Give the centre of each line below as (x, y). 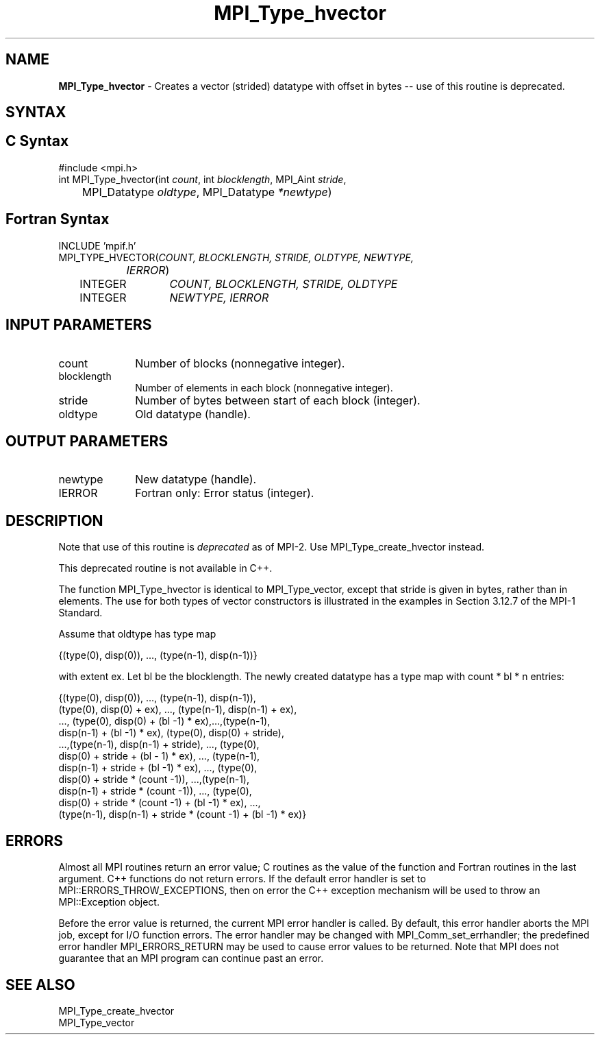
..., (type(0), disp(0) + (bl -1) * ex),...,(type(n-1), (164, 721)
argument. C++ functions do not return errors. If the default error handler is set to (242, 879)
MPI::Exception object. (109, 902)
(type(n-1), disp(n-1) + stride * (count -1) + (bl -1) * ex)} (183, 814)
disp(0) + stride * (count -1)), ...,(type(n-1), (154, 779)
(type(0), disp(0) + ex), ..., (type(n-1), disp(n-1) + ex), (178, 710)
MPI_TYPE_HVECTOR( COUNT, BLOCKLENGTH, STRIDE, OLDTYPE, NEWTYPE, (236, 257)
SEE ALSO (40, 984)
